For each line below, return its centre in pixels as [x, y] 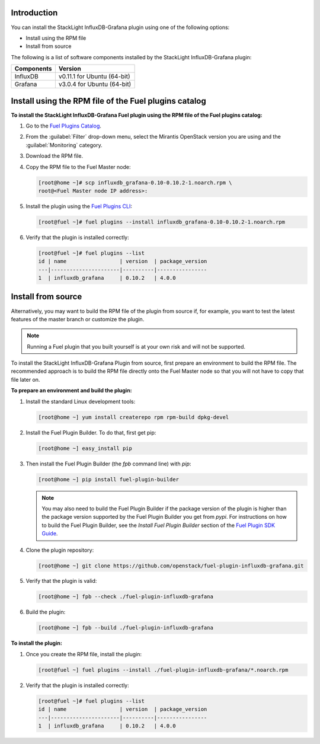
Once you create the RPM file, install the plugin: [84, 654]
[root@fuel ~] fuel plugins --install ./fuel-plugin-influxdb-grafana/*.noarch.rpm [163, 670]
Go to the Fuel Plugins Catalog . [64, 126]
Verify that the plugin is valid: [61, 581]
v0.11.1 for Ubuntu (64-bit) [94, 76]
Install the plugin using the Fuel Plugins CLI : [79, 206]
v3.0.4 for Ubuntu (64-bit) [95, 84]
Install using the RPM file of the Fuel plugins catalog [109, 101]
